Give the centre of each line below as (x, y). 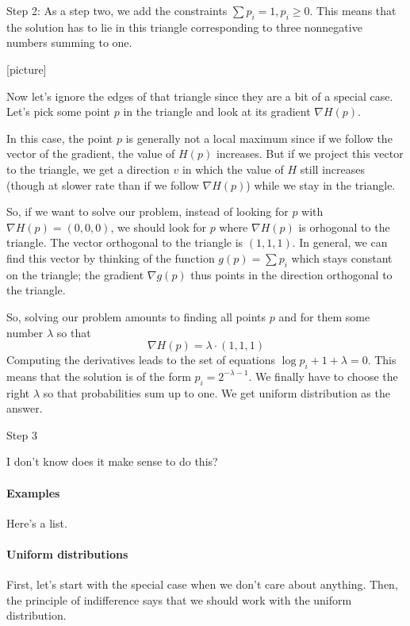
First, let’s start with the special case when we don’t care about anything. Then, (202, 584)
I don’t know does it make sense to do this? (112, 461)
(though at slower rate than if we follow (103, 184)
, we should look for (159, 227)
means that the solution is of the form (99, 376)
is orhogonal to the (344, 227)
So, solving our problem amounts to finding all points (136, 316)
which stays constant (342, 257)
